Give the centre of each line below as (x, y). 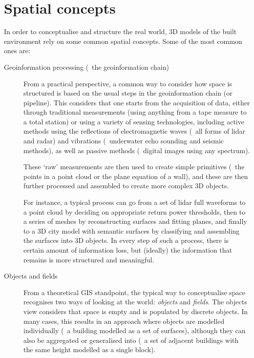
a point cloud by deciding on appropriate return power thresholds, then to (135, 211)
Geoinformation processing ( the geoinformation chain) (86, 67)
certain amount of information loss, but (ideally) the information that (128, 250)
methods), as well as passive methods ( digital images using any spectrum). (137, 150)
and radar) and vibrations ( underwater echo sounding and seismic (124, 141)
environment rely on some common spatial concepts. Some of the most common (123, 41)
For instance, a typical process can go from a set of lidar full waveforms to (135, 202)
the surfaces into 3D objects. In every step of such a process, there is (126, 240)
